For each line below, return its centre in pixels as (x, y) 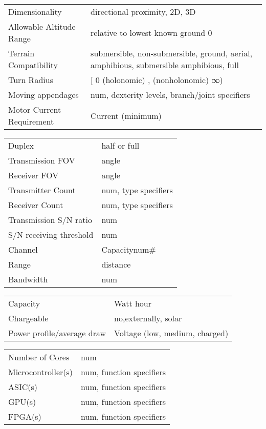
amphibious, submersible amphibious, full (165, 65)
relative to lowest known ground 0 (151, 32)
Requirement (31, 121)
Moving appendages (43, 95)
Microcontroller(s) (41, 372)
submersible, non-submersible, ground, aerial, (172, 53)
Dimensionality (35, 12)
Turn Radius (31, 80)
